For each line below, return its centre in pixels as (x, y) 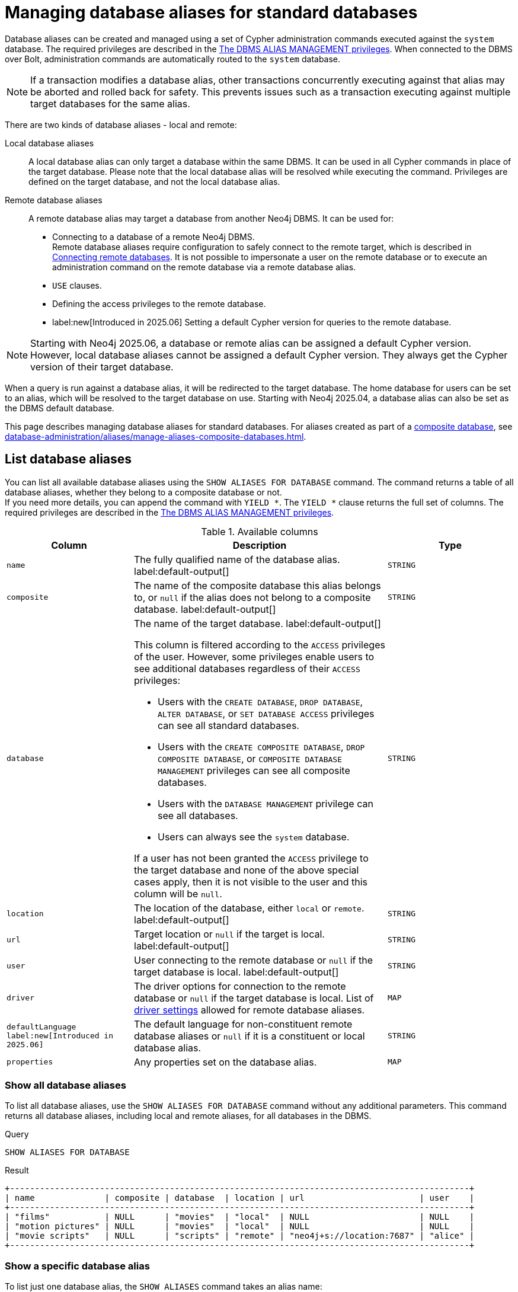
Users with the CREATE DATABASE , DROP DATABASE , (260, 701)
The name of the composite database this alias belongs (258, 585)
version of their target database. (102, 367)
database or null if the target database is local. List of (254, 998)
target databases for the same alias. (110, 103)
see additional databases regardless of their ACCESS (247, 668)
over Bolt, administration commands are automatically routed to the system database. (173, 59)
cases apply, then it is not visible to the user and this (251, 882)
